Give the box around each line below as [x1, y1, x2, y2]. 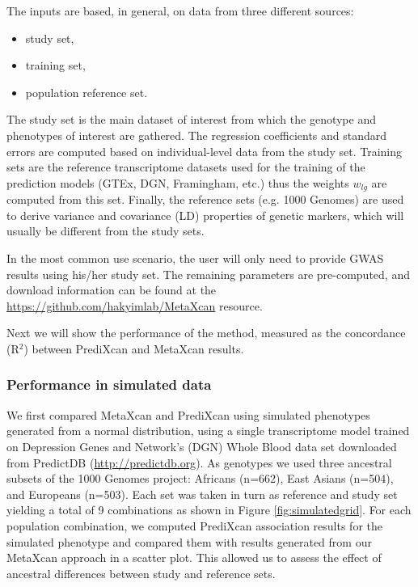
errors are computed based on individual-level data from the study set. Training [6, 142, 403, 159]
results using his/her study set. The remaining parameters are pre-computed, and [6, 265, 410, 282]
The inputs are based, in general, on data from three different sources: [6, 2, 354, 19]
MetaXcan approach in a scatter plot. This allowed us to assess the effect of [6, 549, 382, 566]
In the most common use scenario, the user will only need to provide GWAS [6, 249, 384, 266]
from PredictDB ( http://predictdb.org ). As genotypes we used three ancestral [6, 454, 392, 471]
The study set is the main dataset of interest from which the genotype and [6, 111, 376, 128]
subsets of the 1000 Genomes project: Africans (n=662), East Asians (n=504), [6, 470, 394, 487]
